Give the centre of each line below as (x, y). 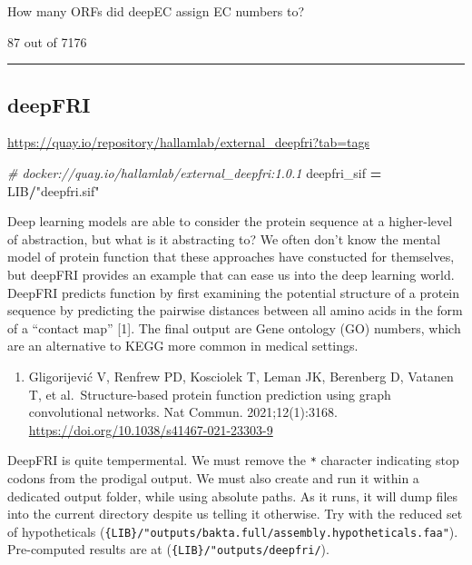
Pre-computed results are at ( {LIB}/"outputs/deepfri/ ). (168, 549)
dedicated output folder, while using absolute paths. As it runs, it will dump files (233, 496)
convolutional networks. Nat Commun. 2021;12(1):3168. (183, 412)
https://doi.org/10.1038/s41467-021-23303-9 (151, 429)
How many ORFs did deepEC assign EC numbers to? (156, 11)
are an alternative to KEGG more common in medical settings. (183, 346)
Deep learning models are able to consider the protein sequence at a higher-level (230, 221)
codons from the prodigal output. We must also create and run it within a (213, 477)
